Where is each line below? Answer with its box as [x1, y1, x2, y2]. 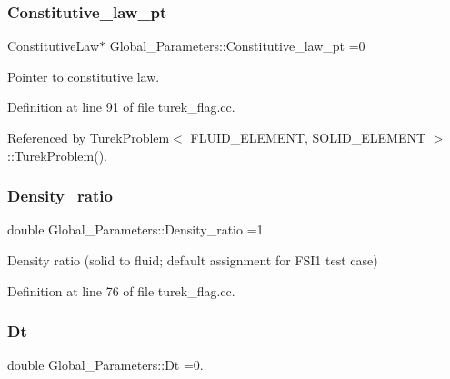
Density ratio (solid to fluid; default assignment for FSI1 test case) [7, 251, 378, 269]
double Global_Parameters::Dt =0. [7, 355, 204, 374]
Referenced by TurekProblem [7, 128, 170, 146]
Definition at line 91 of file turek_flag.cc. [7, 97, 235, 116]
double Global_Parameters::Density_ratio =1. [7, 220, 267, 239]
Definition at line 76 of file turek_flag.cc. [7, 281, 235, 300]
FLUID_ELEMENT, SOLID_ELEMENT [190, 128, 426, 146]
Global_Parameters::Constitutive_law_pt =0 [109, 36, 365, 55]
